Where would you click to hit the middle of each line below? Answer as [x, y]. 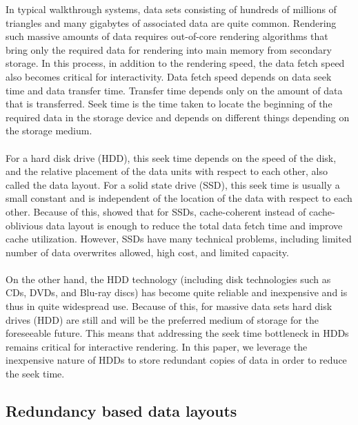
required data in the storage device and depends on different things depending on [178, 117]
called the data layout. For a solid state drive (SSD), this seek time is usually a [173, 184]
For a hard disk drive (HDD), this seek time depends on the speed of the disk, [171, 157]
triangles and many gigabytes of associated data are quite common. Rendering [171, 22]
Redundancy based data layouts [121, 411]
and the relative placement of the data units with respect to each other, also [167, 171]
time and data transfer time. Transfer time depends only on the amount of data [174, 90]
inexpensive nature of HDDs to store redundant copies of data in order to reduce [176, 360]
